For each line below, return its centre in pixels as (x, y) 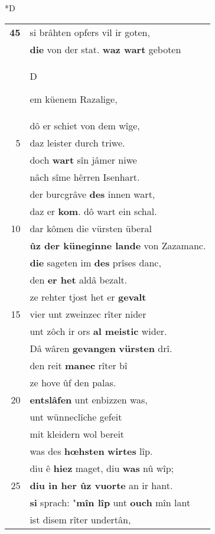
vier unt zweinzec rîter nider (88, 314)
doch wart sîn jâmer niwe (83, 159)
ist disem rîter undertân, (80, 519)
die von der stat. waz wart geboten (105, 49)
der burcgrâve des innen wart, (92, 194)
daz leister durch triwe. (77, 142)
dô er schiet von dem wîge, (85, 125)
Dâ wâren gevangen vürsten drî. (101, 348)
